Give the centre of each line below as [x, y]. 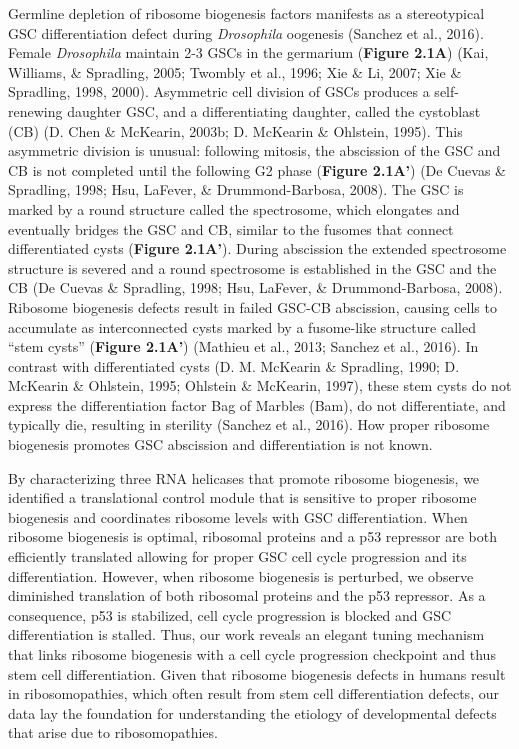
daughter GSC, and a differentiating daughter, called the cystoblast [274, 110]
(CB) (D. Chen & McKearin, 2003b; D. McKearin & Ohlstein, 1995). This [235, 130]
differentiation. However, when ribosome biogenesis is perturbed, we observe [241, 575]
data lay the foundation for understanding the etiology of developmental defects [252, 712]
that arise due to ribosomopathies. [113, 732]
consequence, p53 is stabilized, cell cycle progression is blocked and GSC [230, 614]
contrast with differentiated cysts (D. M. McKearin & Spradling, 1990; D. [234, 365]
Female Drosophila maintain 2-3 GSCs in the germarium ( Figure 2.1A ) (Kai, [248, 52]
